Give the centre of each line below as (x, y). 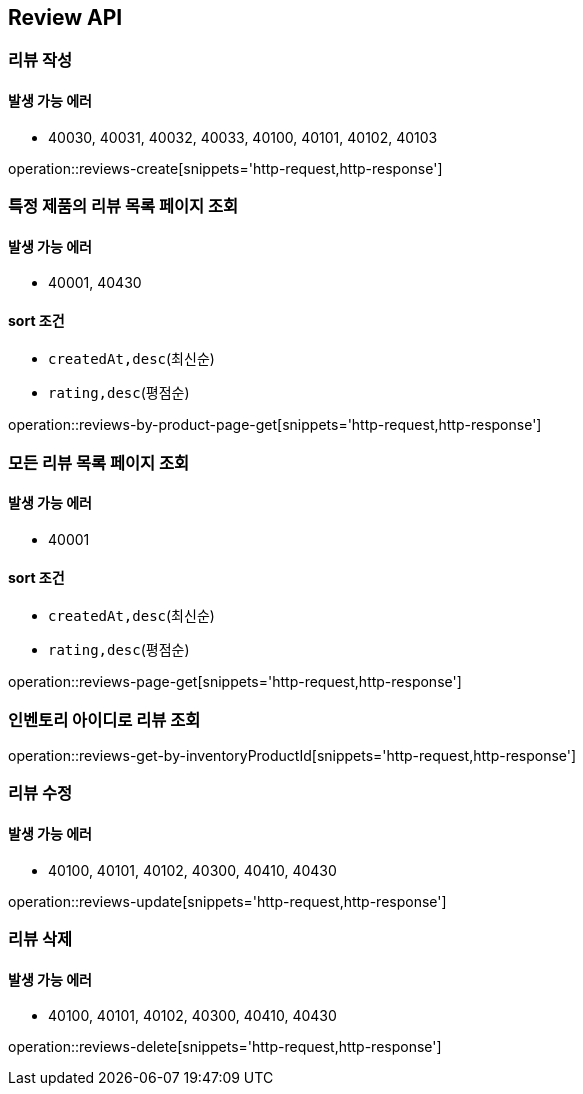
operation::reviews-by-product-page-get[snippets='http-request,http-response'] (275, 425)
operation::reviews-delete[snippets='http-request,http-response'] (225, 1047)
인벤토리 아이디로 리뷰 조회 (104, 719)
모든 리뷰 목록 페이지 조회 (99, 462)
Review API (65, 17)
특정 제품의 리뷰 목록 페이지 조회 (123, 206)
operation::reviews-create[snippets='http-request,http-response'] (225, 168)
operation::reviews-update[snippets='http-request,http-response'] (227, 901)
